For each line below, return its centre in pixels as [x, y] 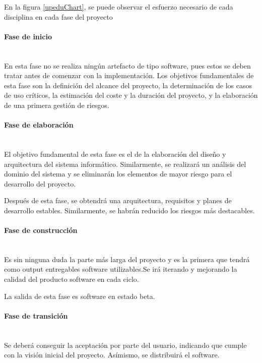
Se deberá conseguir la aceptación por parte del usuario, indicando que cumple [125, 345]
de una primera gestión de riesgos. [57, 105]
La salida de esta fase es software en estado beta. [80, 296]
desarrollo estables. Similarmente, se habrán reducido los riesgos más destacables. [129, 210]
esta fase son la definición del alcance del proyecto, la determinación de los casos [128, 85]
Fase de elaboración [39, 125]
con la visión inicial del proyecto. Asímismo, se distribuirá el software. [112, 355]
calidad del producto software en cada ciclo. [72, 279]
